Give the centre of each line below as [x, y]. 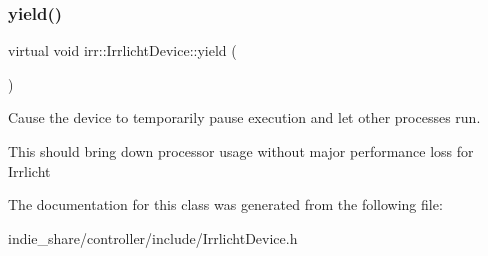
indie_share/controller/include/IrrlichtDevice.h [153, 237]
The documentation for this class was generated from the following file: [225, 204]
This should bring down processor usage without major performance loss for [241, 151]
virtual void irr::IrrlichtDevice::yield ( [122, 50]
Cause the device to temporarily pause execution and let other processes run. [244, 117]
